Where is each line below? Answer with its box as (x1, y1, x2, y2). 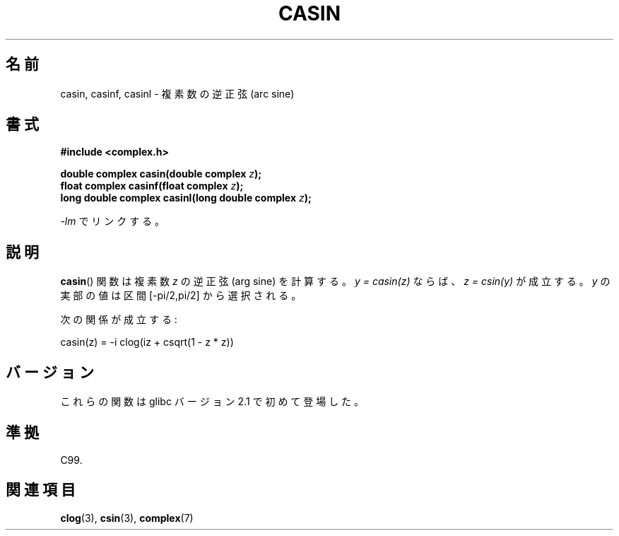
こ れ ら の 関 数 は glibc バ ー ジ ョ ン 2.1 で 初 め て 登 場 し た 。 (60, 395, 365, 408)
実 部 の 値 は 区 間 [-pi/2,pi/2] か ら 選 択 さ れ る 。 (60, 289, 302, 302)
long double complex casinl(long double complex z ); (60, 192, 312, 204)
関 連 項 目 (6, 481, 76, 499)
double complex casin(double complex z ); (60, 168, 262, 180)
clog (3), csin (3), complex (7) (60, 511, 194, 524)
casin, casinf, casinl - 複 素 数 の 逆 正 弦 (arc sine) (60, 87, 295, 100)
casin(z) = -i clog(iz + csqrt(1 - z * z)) (60, 336, 234, 349)
